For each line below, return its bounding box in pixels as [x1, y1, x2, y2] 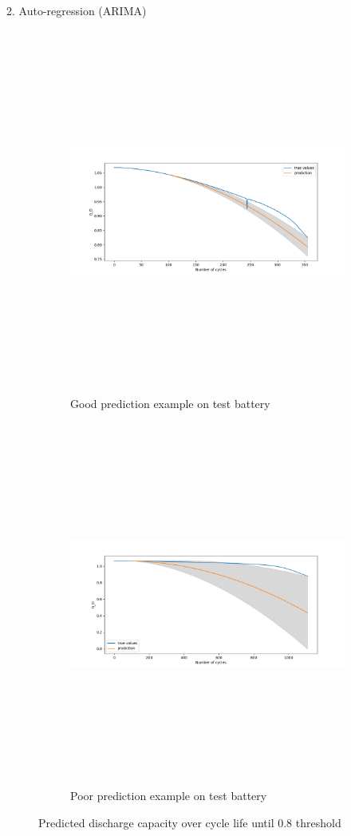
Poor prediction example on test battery [70, 787, 267, 804]
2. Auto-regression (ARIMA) [6, 2, 147, 18]
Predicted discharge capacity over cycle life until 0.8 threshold [38, 814, 341, 831]
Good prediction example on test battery [70, 394, 270, 411]
